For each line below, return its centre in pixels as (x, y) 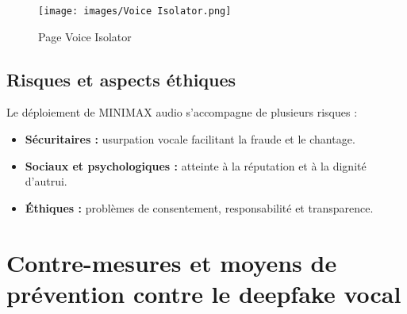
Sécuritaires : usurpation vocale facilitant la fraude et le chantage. (190, 139)
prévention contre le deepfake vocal (204, 293)
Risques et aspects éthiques (121, 79)
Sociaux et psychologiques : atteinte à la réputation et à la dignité (196, 165)
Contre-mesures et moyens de (172, 262)
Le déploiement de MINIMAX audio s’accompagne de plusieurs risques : (182, 112)
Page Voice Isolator (85, 36)
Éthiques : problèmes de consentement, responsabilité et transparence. (199, 207)
